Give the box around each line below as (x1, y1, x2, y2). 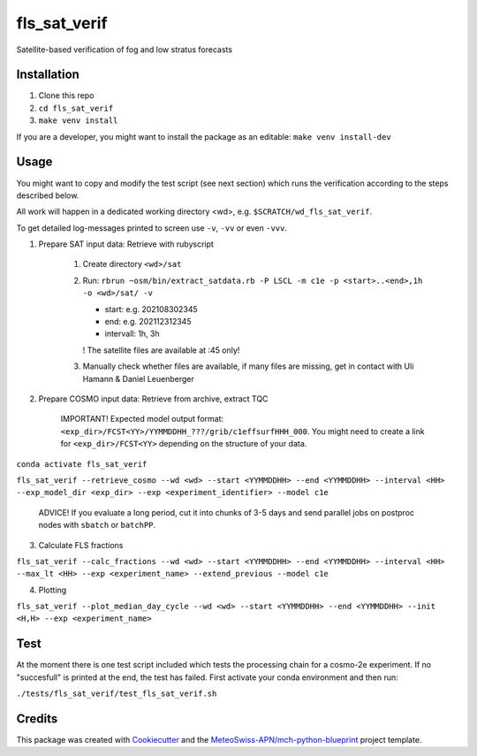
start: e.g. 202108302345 (104, 303, 198, 314)
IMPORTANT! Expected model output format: (60, 414, 224, 424)
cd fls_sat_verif (38, 103, 114, 113)
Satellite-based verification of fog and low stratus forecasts (16, 44, 233, 55)
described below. (16, 190, 79, 201)
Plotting (38, 584, 67, 595)
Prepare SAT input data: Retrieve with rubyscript (38, 239, 214, 249)
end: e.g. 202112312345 (104, 317, 192, 327)
